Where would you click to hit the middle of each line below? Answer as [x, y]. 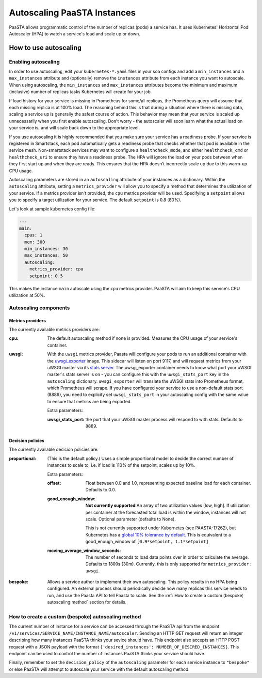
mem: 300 [35, 242]
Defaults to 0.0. [101, 490]
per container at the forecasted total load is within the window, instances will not [166, 512]
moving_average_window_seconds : [84, 551]
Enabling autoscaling [34, 62]
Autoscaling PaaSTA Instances [72, 13]
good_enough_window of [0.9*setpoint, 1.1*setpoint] [147, 542]
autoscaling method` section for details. [87, 602]
